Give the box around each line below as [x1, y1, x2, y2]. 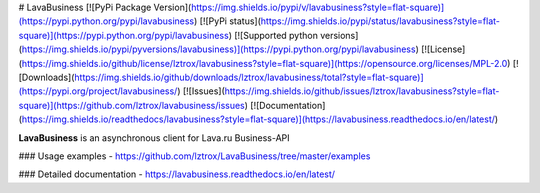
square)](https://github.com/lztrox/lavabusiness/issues [18, 99, 245, 111]
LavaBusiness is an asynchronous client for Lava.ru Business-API [18, 131, 290, 144]
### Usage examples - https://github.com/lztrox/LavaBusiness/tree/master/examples [18, 150, 371, 162]
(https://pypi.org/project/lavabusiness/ [18, 85, 178, 97]
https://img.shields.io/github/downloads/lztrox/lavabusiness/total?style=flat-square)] [74, 71, 424, 83]
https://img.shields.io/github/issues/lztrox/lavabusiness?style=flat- [224, 85, 500, 97]
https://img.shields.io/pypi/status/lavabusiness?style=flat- [260, 15, 500, 27]
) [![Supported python [228, 29, 319, 41]
